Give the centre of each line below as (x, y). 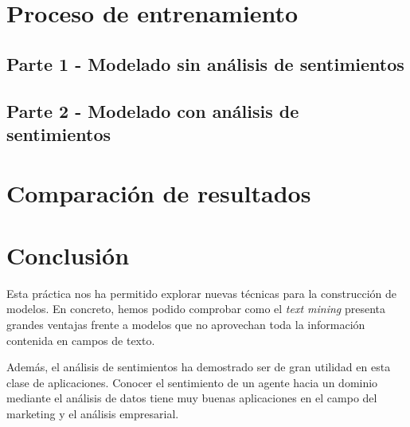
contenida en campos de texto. (81, 340)
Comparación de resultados (159, 192)
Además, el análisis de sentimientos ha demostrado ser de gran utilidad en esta (199, 367)
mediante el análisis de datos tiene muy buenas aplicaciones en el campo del (192, 398)
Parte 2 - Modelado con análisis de (153, 110)
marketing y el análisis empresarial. (93, 413)
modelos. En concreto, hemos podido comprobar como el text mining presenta (196, 309)
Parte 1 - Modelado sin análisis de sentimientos (205, 63)
